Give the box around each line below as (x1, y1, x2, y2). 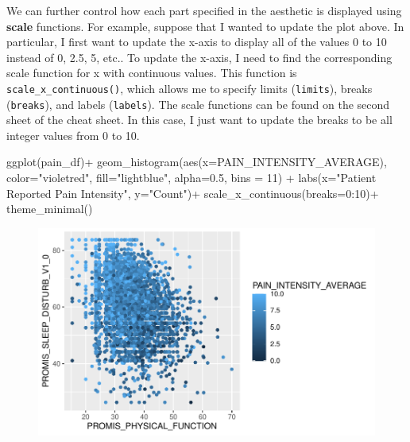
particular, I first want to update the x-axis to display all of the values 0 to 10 (6, 33, 387, 50)
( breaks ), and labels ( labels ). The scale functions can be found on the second (6, 95, 390, 112)
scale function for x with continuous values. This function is (6, 64, 297, 81)
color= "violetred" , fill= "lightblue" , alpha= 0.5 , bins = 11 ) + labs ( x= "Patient (6, 169, 377, 186)
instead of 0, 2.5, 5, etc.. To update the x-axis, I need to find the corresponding (6, 48, 393, 65)
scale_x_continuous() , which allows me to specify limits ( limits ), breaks (6, 79, 373, 96)
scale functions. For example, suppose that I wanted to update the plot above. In (6, 17, 404, 34)
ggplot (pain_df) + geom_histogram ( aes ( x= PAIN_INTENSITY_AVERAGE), (6, 153, 387, 170)
